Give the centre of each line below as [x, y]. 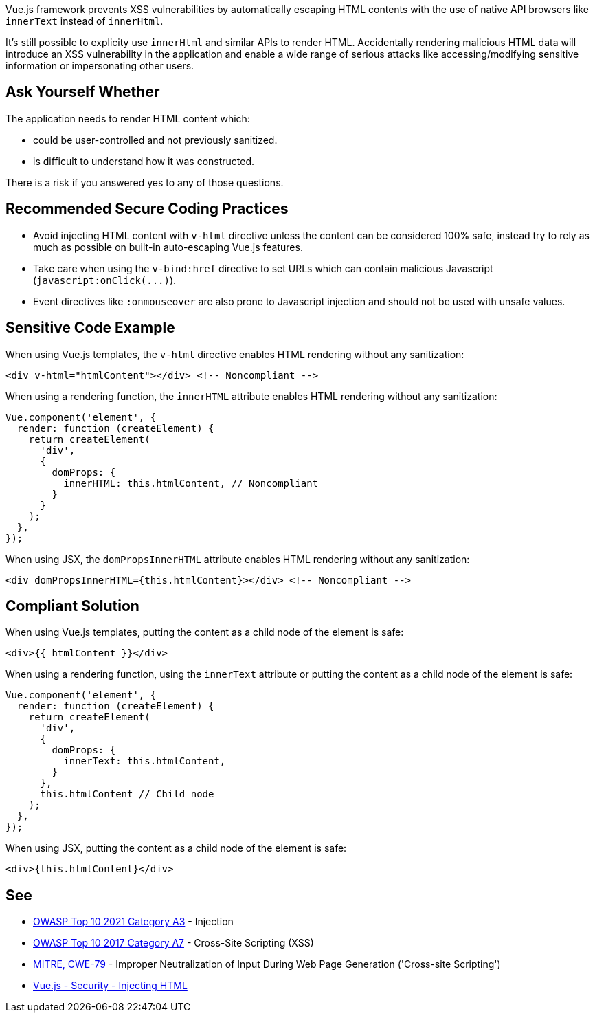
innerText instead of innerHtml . [85, 21]
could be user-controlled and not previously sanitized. [155, 140]
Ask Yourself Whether [83, 92]
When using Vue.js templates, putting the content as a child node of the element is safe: [205, 632]
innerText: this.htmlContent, [145, 761]
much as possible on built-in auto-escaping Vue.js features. [168, 247]
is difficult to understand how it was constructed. [144, 161]
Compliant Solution [72, 606]
